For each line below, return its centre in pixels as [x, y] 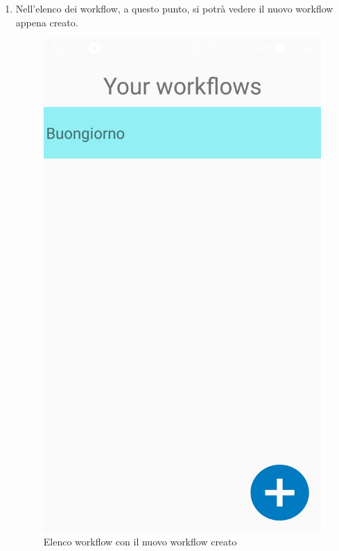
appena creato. [47, 22]
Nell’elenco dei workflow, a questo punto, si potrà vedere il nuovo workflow [174, 8]
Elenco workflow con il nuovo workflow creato [140, 542]
